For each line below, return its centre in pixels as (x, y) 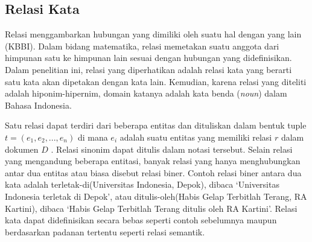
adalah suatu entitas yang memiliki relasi (196, 137)
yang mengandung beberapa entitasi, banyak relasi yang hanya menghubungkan (153, 161)
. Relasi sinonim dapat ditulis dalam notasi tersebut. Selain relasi (172, 149)
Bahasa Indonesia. (38, 105)
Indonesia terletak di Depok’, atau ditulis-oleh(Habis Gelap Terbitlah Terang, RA (156, 196)
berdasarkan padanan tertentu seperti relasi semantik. (105, 231)
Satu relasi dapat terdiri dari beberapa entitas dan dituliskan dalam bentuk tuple (156, 125)
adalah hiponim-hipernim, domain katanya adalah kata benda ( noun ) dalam (146, 93)
